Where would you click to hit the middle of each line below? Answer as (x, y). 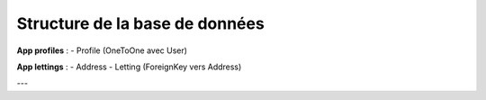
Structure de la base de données (140, 23)
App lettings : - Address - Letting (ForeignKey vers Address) (129, 67)
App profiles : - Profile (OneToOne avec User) (102, 50)
